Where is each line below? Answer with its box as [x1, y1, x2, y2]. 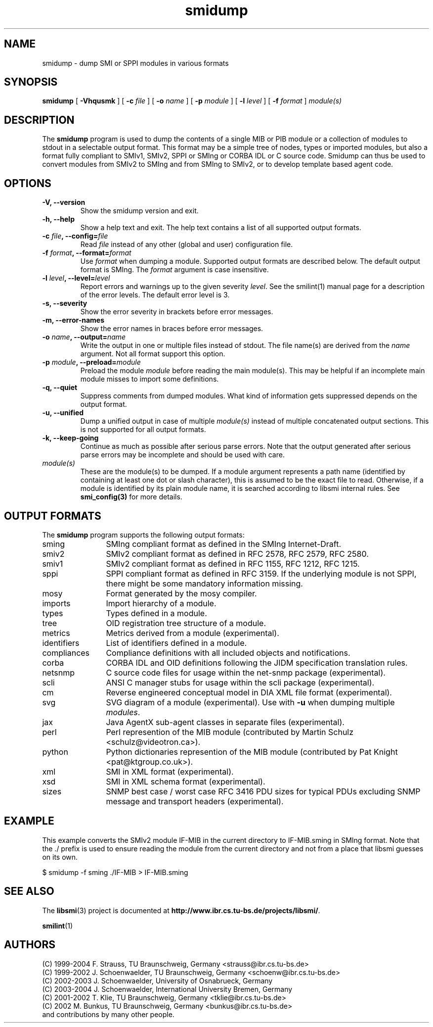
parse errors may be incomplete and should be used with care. [80, 450, 285, 459]
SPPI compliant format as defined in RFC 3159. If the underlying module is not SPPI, [106, 568, 417, 579]
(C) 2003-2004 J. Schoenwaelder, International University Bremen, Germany [42, 984, 293, 993]
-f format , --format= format [42, 248, 131, 257]
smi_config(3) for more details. [80, 492, 182, 501]
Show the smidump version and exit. [80, 206, 199, 215]
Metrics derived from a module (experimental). [106, 628, 279, 638]
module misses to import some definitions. [80, 375, 219, 384]
